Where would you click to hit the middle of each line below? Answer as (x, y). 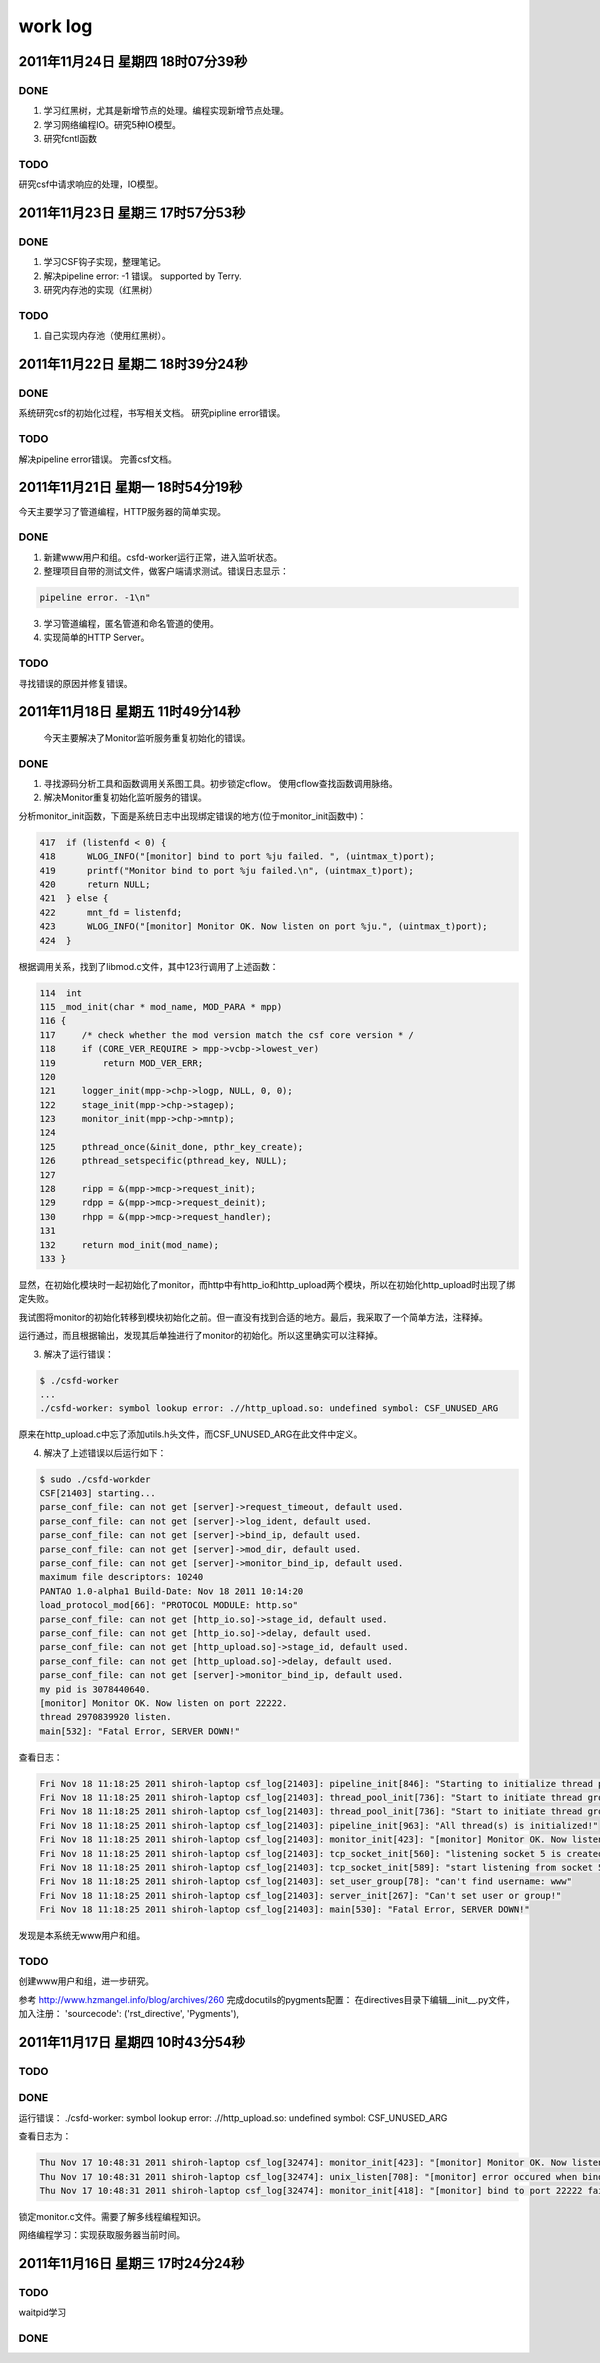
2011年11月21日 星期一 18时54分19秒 (130, 487)
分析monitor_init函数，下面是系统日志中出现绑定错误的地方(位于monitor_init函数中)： (192, 816)
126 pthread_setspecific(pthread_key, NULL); (163, 1161)
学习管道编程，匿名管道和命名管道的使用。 (131, 624)
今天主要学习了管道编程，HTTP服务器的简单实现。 (122, 511)
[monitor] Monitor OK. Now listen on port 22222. (163, 1703)
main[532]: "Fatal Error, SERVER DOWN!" (139, 1731)
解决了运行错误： (78, 1354)
